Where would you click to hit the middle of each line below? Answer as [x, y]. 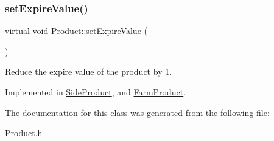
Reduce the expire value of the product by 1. [89, 71]
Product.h [24, 133]
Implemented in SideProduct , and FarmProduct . [96, 92]
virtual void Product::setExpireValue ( [76, 31]
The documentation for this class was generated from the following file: [137, 112]
